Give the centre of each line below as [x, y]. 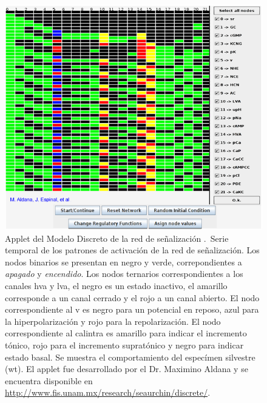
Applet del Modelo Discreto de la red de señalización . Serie [117, 238]
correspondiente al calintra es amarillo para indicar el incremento [126, 333]
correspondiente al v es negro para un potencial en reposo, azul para [132, 309]
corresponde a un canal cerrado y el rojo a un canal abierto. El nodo [132, 297]
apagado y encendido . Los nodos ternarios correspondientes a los [124, 274]
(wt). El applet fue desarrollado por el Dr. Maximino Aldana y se [127, 369]
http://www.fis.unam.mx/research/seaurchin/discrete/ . [108, 392]
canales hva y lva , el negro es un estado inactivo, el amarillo [116, 285]
